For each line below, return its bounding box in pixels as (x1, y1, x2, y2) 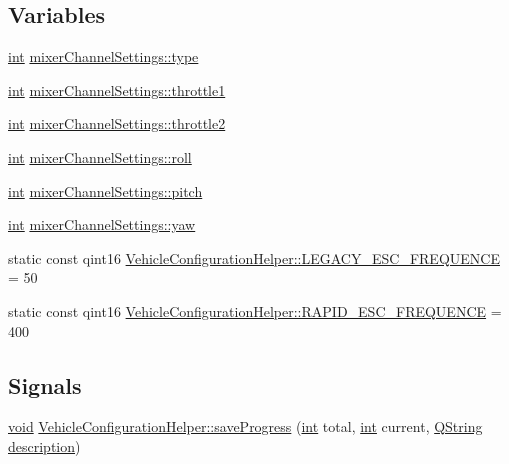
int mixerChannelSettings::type (8, 46, 199, 67)
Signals (8, 369, 82, 400)
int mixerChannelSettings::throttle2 (8, 113, 226, 134)
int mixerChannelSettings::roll (8, 146, 192, 167)
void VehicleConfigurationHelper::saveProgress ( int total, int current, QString (8, 416, 483, 437)
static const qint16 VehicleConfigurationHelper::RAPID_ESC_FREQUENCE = (8, 300, 502, 321)
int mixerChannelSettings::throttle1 (8, 79, 226, 100)
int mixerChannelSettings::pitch (8, 180, 203, 201)
